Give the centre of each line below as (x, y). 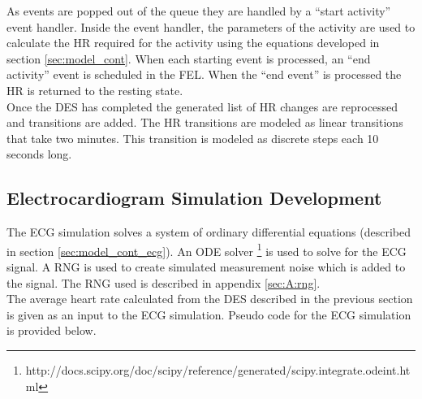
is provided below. (52, 330)
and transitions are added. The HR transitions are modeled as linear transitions (205, 122)
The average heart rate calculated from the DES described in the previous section (210, 299)
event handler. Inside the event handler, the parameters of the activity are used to (211, 26)
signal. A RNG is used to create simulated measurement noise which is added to (206, 266)
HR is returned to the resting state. (95, 90)
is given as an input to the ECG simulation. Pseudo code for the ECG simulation (209, 314)
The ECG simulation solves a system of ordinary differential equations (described (209, 232)
